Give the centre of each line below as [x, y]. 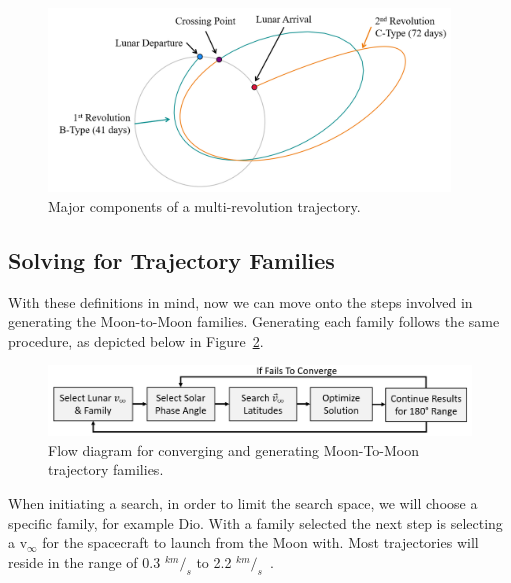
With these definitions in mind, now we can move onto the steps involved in [240, 301]
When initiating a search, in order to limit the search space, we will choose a [243, 503]
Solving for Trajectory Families [171, 259]
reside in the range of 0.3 [84, 561]
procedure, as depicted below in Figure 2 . [136, 340]
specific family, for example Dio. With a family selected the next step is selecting [255, 522]
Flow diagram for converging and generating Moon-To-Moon [233, 449]
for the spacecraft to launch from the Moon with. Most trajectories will [260, 542]
